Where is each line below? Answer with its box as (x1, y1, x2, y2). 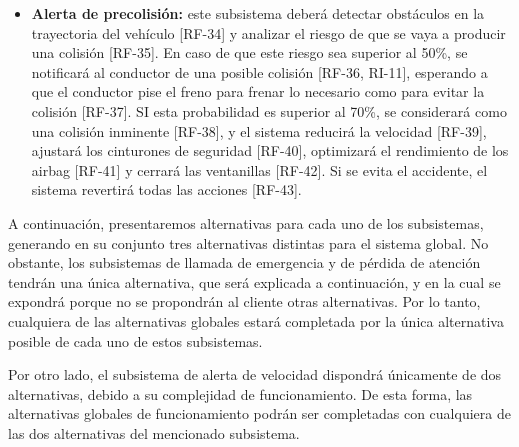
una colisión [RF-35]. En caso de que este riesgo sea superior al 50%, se (31, 42, 468, 63)
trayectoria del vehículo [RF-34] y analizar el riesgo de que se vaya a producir (31, 22, 506, 43)
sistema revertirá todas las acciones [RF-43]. (31, 179, 302, 200)
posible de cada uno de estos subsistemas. (8, 330, 263, 351)
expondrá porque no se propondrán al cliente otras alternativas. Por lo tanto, (8, 291, 481, 312)
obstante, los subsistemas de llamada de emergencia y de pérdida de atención (8, 252, 481, 273)
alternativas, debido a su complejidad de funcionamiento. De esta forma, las (8, 383, 473, 404)
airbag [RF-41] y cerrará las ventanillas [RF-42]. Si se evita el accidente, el (31, 159, 488, 180)
